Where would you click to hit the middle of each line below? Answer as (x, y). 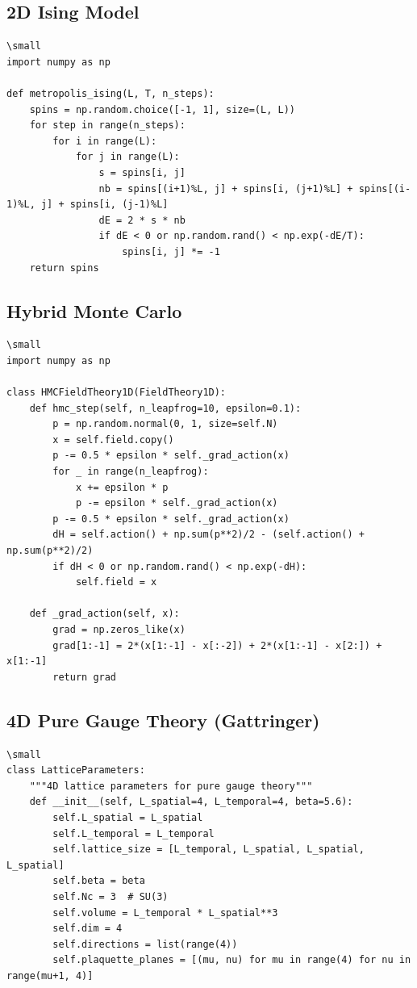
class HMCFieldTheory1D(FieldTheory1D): (117, 393)
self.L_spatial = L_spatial (128, 817)
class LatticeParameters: (76, 770)
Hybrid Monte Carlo (94, 310)
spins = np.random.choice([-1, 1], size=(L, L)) (162, 109)
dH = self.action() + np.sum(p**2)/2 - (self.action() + (208, 535)
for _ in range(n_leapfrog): (131, 472)
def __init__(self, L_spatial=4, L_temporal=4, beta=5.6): (191, 802)
